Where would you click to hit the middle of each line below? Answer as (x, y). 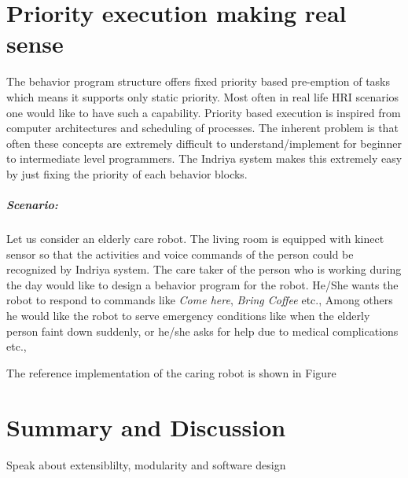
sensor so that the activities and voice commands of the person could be (180, 254)
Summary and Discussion (146, 427)
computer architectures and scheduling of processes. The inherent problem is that (202, 128)
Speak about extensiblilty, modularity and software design (146, 464)
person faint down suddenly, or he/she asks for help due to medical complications (202, 331)
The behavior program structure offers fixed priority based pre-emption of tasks (198, 81)
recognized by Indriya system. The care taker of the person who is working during (204, 269)
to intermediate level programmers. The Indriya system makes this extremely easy (204, 158)
